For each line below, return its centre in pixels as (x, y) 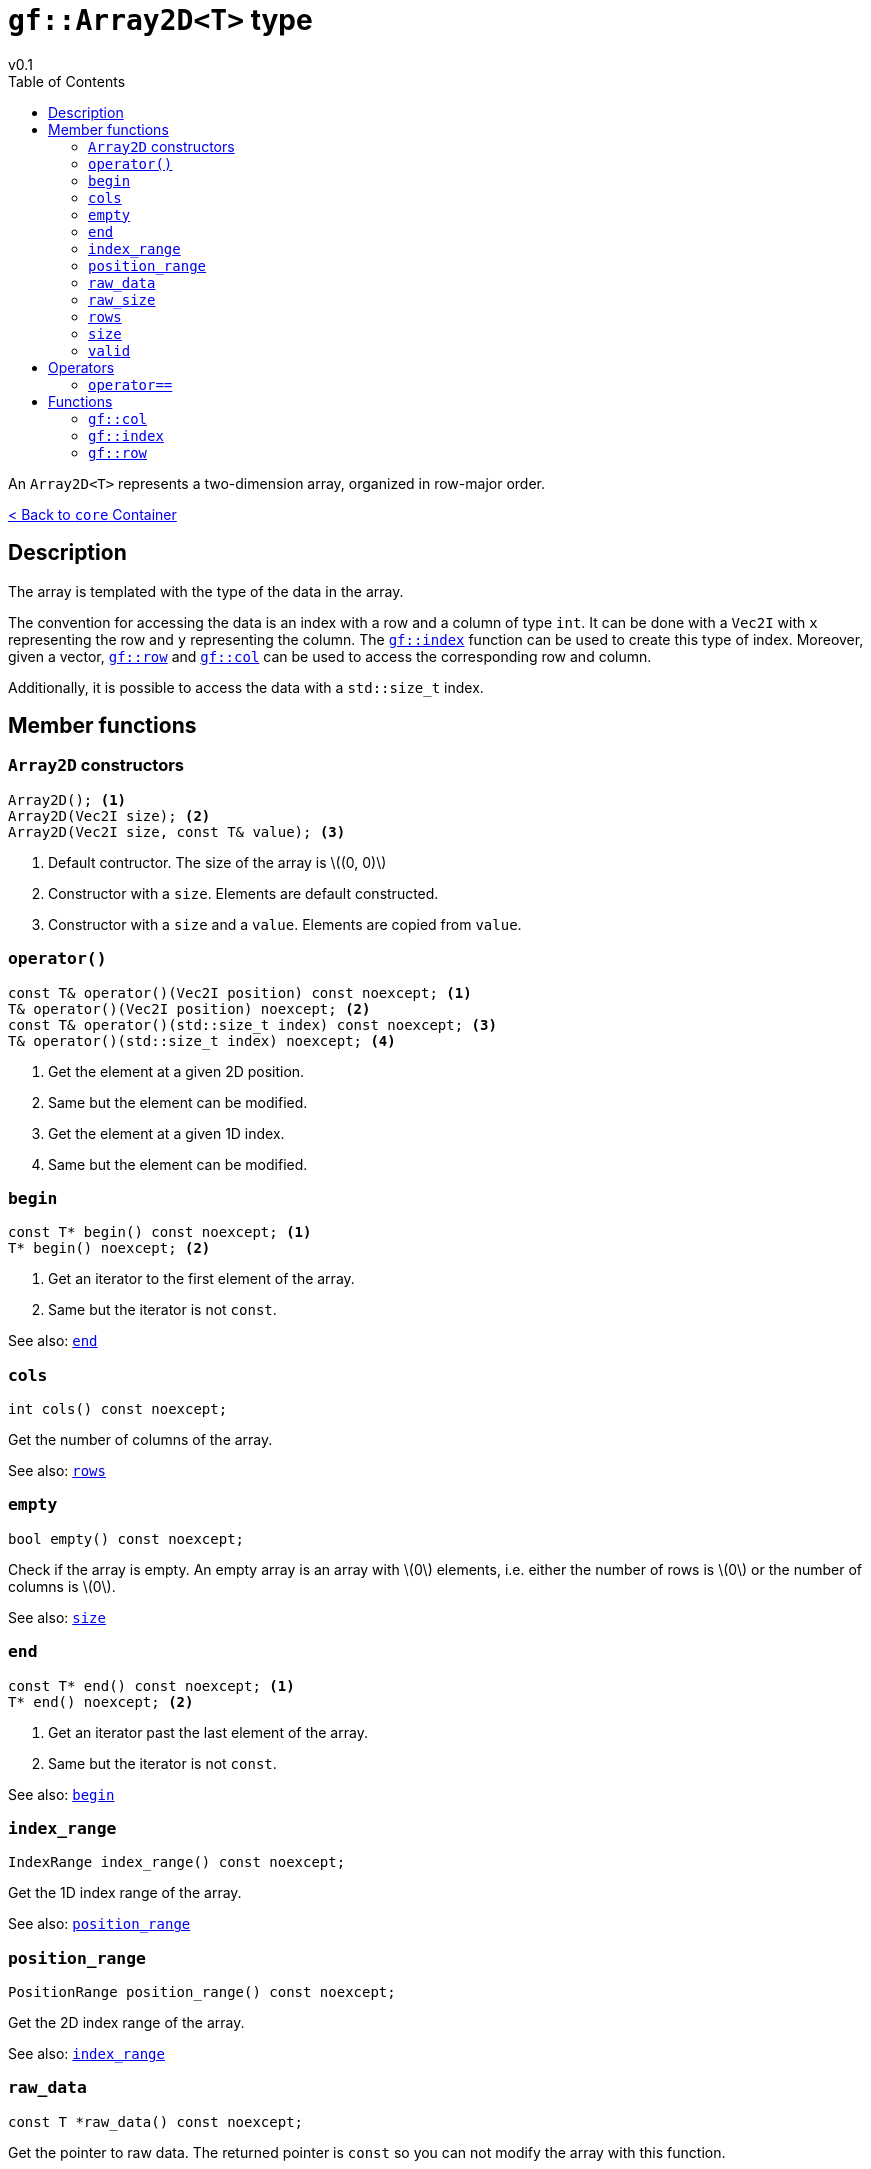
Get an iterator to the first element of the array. (201, 1279)
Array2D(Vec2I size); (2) (109, 815)
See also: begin (61, 1794)
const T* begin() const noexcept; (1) (160, 1232)
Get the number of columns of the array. (140, 1440)
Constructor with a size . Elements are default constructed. (243, 893)
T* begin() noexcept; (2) (109, 1248)
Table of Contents (67, 81)
